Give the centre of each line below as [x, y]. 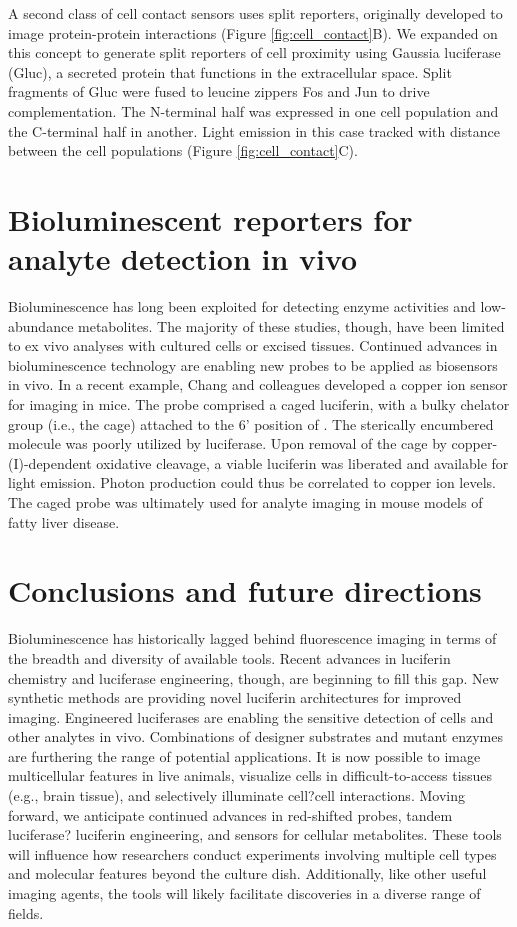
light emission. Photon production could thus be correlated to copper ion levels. [252, 482]
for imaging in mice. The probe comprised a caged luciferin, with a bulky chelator [259, 404]
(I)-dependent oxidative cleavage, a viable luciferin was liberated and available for [258, 462]
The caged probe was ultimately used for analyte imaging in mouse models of [245, 502]
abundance [41, 325]
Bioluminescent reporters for [210, 218]
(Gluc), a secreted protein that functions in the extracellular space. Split [230, 71]
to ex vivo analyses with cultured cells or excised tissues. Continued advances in [253, 345]
